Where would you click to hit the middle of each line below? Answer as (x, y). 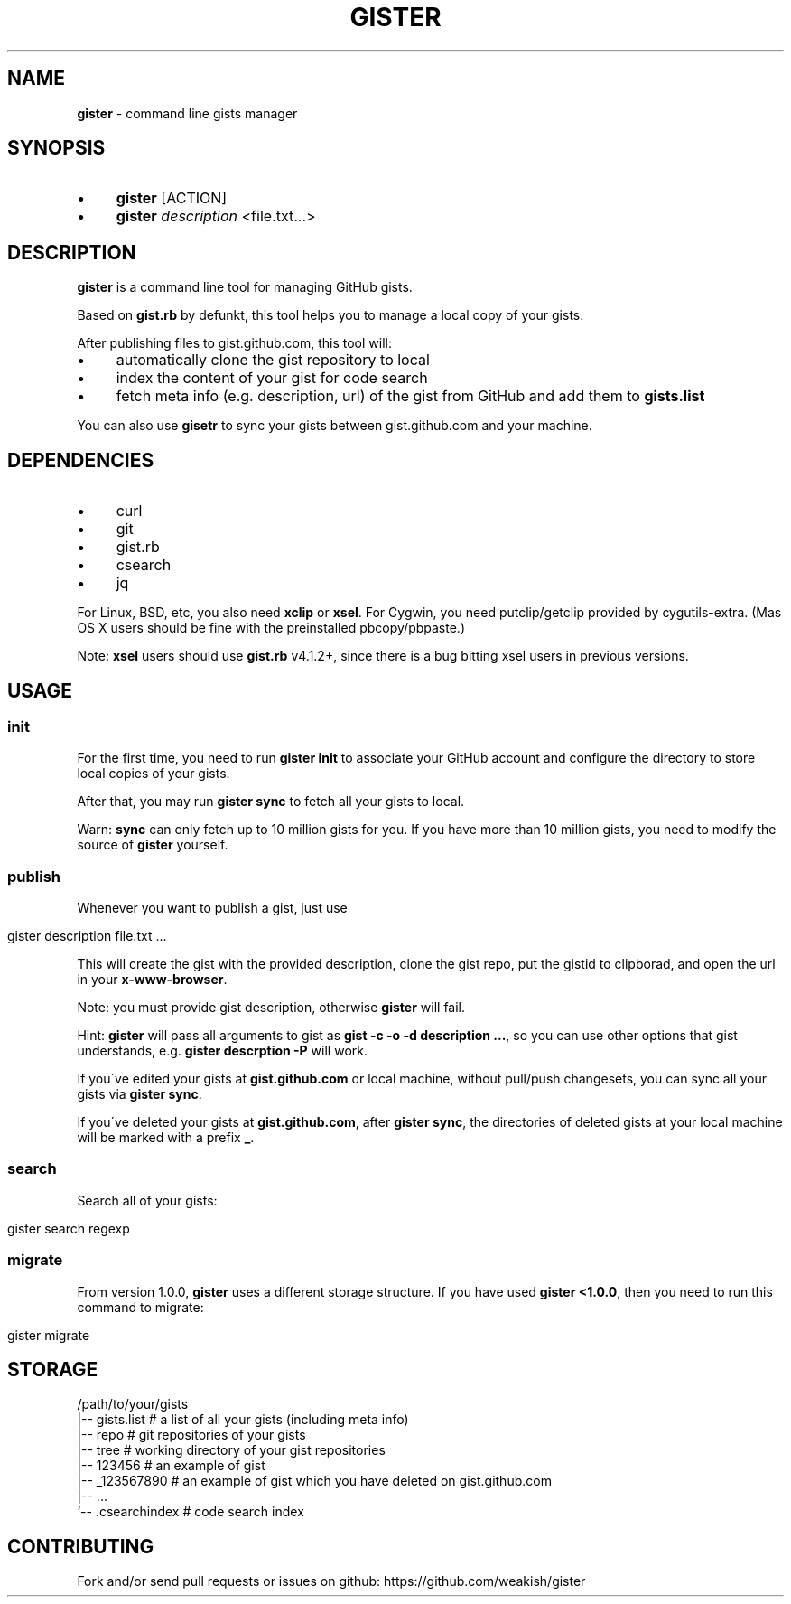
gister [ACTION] (172, 198)
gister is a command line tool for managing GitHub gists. (245, 287)
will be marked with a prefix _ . (166, 1138)
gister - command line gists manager (187, 113)
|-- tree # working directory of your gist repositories (231, 1450)
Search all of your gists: (147, 1200)
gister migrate (49, 1335)
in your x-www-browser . (152, 980)
